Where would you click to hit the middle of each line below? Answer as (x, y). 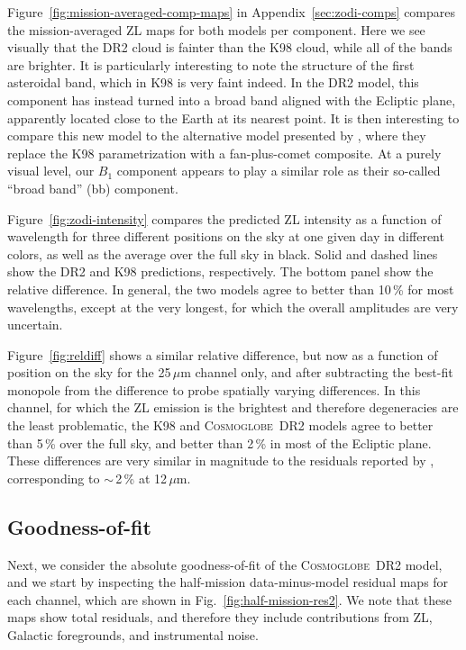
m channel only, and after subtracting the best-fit (317, 372)
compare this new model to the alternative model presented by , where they (217, 135)
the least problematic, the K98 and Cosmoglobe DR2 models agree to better (220, 425)
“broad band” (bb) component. (93, 188)
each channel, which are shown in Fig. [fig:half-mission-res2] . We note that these (230, 599)
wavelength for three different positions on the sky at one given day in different (226, 236)
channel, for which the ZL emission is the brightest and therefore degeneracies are (233, 407)
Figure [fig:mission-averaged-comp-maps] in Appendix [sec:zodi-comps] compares (232, 12)
